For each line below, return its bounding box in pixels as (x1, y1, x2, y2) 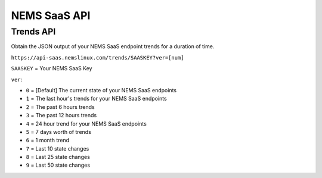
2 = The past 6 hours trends (26, 103, 95, 110)
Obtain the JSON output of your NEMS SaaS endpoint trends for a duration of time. (11, 43, 215, 50)
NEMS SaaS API (11, 9, 91, 22)
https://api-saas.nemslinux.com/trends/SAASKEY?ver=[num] (11, 54, 184, 61)
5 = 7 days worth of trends (26, 128, 92, 135)
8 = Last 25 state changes (26, 154, 91, 161)
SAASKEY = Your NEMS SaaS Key (11, 65, 92, 72)
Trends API (11, 26, 56, 37)
